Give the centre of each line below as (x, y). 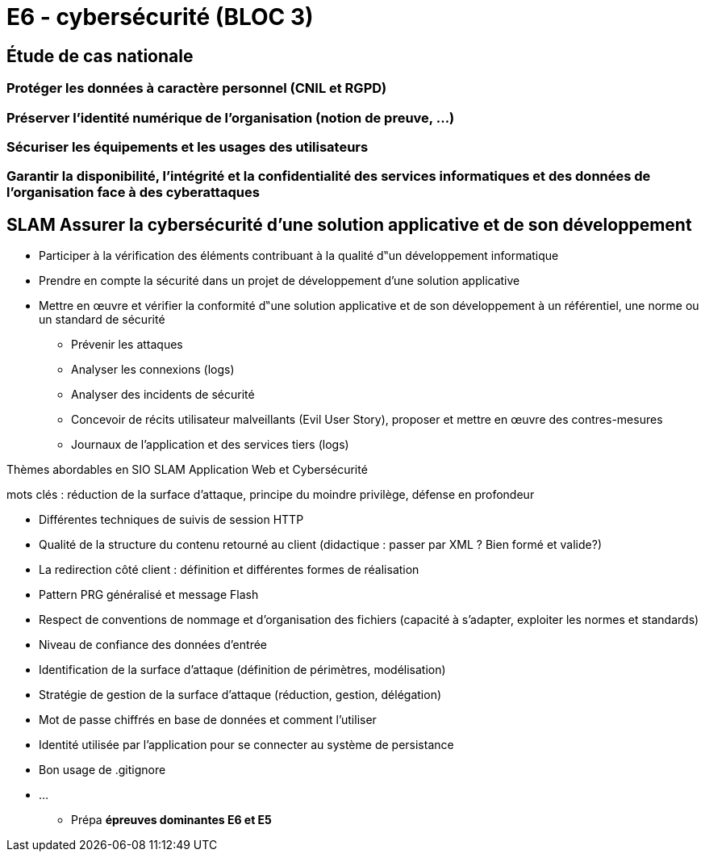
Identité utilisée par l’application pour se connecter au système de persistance (246, 745)
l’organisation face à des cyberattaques (133, 193)
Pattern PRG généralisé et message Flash (149, 595)
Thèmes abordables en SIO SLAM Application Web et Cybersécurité (187, 470)
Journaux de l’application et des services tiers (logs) (210, 445)
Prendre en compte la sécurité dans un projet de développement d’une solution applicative (279, 281)
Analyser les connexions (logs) (153, 370)
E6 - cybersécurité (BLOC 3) (160, 17)
